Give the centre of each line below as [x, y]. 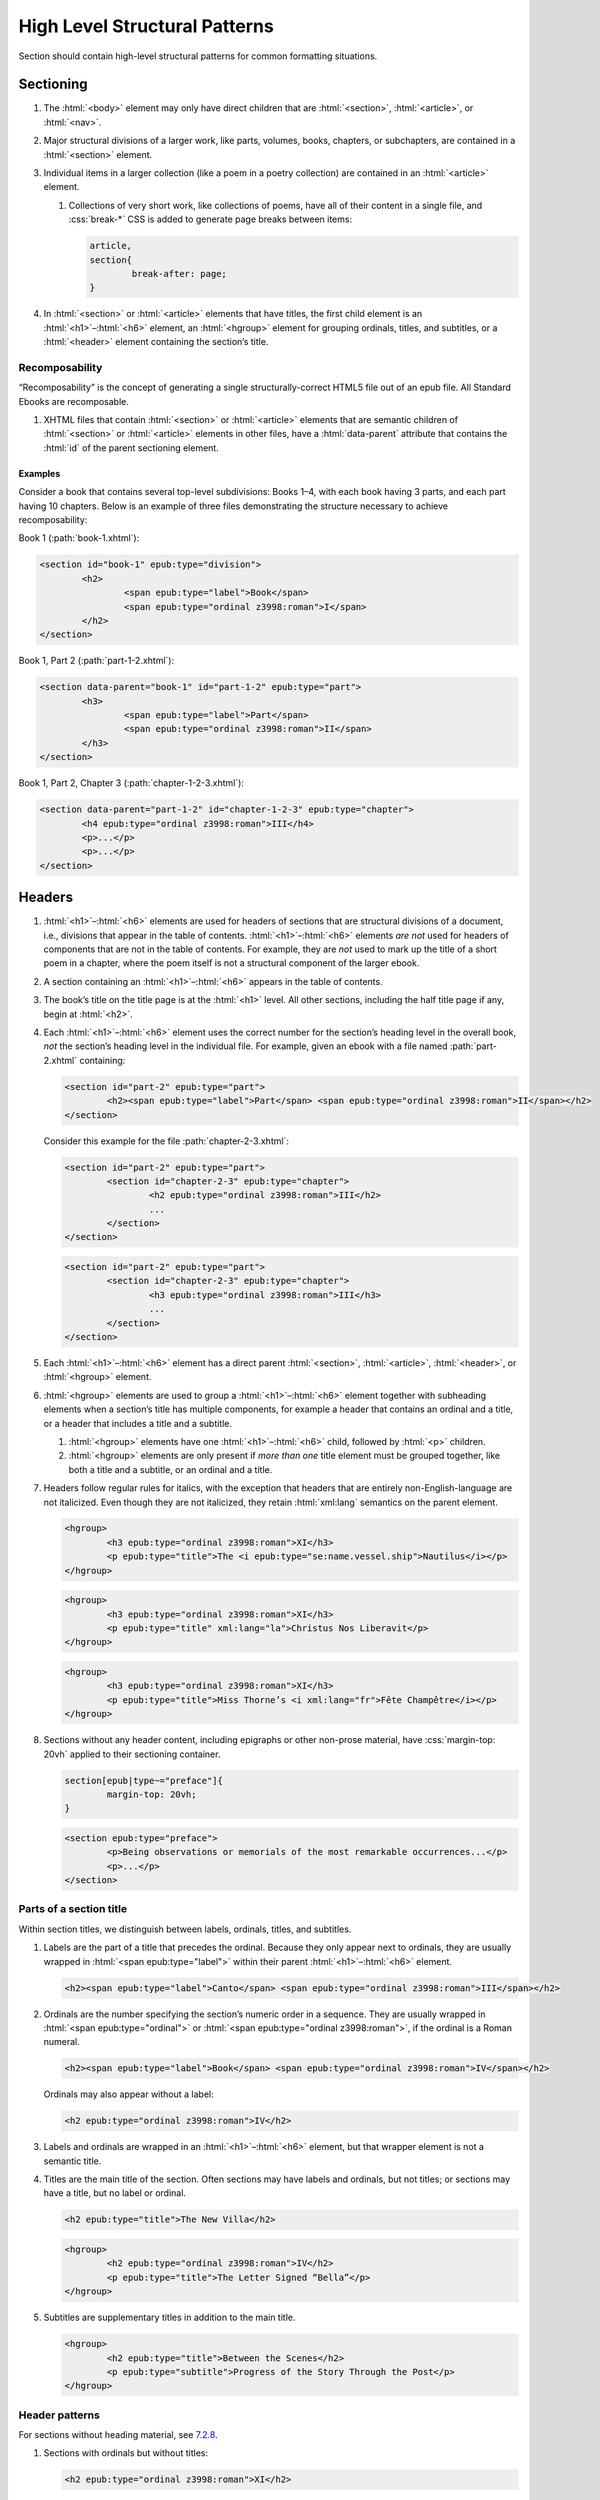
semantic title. [72, 2161]
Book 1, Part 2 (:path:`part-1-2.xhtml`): [96, 661]
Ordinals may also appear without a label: [128, 2094]
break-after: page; [179, 273]
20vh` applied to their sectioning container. [132, 1754]
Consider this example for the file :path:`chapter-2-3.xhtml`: [166, 1141]
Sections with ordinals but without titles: [126, 2453]
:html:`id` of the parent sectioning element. [131, 447]
